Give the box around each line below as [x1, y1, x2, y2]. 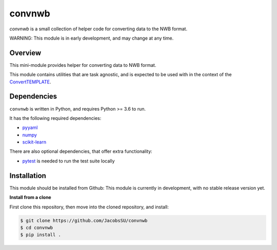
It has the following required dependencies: [9, 115, 102, 121]
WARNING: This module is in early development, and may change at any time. [9, 35, 174, 41]
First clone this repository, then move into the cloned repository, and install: [9, 204, 169, 210]
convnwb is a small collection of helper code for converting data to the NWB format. [9, 26, 187, 32]
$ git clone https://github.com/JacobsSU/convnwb [20, 218, 148, 223]
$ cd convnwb [20, 224, 53, 230]
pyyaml [22, 124, 38, 131]
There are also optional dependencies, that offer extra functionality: [9, 148, 152, 154]
